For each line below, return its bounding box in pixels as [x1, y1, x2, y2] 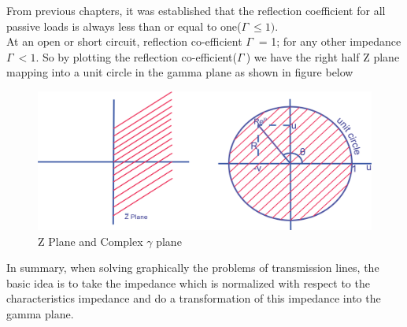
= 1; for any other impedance [258, 33, 401, 50]
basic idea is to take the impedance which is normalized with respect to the [6, 274, 370, 291]
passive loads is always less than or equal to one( [6, 17, 242, 34]
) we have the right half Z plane [246, 48, 400, 65]
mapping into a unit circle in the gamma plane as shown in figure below [6, 64, 353, 80]
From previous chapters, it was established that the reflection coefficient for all [6, 2, 386, 18]
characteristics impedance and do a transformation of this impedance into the [6, 290, 381, 307]
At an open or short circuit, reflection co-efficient [6, 33, 242, 50]
